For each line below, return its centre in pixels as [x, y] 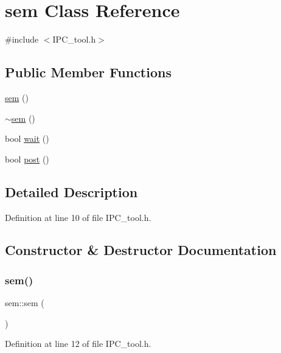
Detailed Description [71, 191]
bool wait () [27, 138]
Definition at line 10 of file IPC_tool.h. [78, 217]
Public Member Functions [88, 72]
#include [22, 39]
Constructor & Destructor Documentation [141, 250]
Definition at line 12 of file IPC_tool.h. [78, 344]
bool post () [27, 159]
